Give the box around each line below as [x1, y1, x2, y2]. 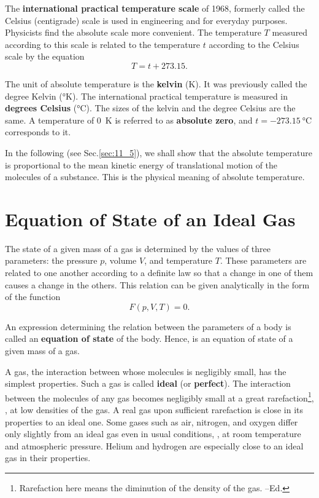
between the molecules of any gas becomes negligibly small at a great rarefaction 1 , [5, 389, 314, 404]
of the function [5, 290, 61, 303]
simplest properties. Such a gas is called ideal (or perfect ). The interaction [5, 377, 291, 390]
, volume [104, 254, 137, 267]
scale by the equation [5, 50, 85, 63]
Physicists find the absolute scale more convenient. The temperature [5, 26, 261, 39]
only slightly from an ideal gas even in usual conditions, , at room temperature [5, 427, 301, 440]
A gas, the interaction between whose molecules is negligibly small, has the [5, 365, 286, 377]
